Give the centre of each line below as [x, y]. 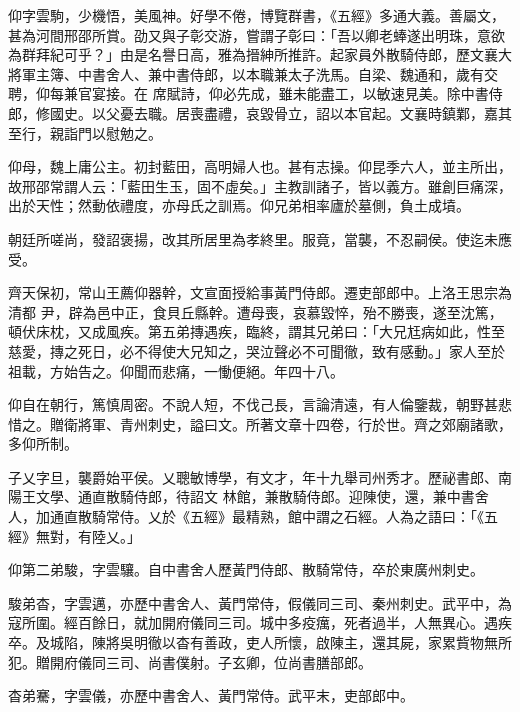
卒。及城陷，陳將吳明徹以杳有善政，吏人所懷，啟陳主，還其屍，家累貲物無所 [260, 642]
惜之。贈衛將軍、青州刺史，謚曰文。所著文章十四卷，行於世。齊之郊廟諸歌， [260, 423]
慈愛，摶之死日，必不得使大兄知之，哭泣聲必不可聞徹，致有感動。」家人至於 [256, 350]
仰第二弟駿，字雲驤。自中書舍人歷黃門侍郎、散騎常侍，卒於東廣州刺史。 [246, 569]
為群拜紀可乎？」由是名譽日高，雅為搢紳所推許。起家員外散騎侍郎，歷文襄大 [260, 54]
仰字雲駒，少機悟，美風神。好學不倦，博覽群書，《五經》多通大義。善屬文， [256, 15]
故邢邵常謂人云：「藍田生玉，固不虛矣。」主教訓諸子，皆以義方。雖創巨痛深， [260, 185]
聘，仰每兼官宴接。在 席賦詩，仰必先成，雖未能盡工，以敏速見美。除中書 [248, 93]
